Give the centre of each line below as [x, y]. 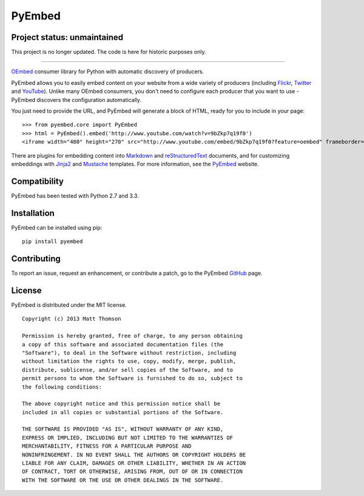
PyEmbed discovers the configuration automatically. [76, 99]
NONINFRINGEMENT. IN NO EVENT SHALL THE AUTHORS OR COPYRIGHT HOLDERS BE [134, 454]
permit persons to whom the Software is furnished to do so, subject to [132, 378]
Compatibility [37, 181]
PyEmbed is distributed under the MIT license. [69, 305]
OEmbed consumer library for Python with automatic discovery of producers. [108, 72]
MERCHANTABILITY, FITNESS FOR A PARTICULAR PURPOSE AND [107, 446]
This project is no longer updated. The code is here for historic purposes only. [109, 52]
